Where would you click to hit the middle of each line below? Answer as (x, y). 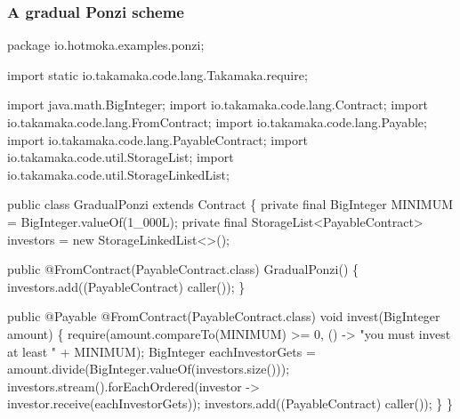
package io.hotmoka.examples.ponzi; (106, 45)
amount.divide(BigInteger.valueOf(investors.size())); (149, 369)
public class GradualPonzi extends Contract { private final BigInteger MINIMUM (230, 204)
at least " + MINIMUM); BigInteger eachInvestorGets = (161, 351)
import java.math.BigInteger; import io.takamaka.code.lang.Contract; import (218, 105)
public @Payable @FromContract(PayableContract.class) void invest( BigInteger (224, 316)
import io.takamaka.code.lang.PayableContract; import (157, 139)
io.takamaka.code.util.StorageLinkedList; (118, 174)
